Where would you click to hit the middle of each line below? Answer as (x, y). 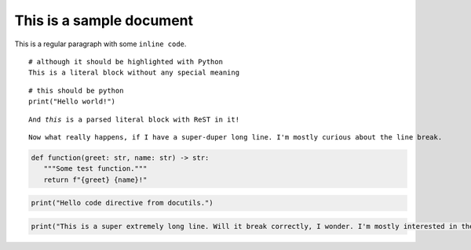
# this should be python (76, 91)
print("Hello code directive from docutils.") (122, 203)
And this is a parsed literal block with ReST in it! (134, 119)
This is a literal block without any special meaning (134, 73)
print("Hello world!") (72, 101)
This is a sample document (104, 20)
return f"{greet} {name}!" (95, 179)
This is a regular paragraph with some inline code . (100, 44)
